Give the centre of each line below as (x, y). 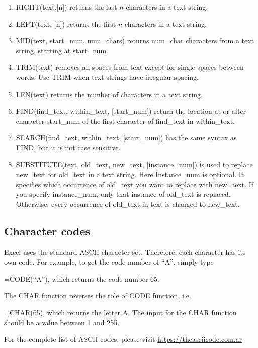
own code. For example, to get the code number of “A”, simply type (109, 262)
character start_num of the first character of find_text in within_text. (125, 120)
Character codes (47, 231)
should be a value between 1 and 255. (62, 322)
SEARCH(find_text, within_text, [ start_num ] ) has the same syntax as (126, 138)
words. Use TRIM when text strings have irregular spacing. (107, 77)
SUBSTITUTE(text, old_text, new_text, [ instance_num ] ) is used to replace (134, 164)
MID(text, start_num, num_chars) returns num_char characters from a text (135, 40)
